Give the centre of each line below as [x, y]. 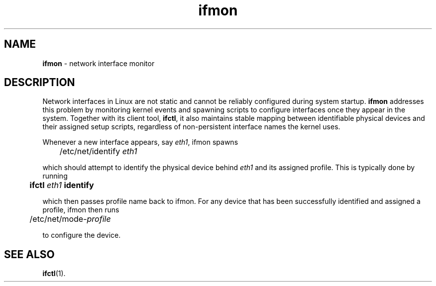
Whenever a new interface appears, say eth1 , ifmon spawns [140, 142]
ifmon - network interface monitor [99, 63]
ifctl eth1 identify [62, 185]
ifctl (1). [54, 274]
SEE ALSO [29, 254]
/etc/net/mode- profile [70, 219]
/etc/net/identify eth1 [98, 151]
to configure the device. [82, 235]
